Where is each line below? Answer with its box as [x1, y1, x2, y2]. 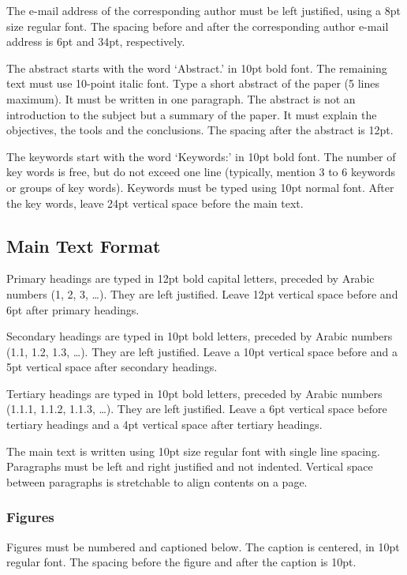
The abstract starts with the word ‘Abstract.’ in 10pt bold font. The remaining [6, 59, 387, 76]
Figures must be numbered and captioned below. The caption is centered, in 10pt [6, 538, 400, 554]
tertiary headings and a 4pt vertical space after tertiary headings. [6, 416, 323, 433]
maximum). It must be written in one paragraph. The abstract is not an [6, 90, 356, 107]
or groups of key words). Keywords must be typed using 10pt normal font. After [6, 179, 394, 195]
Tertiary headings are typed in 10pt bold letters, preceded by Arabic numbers [6, 385, 383, 401]
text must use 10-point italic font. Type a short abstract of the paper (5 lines [6, 75, 379, 92]
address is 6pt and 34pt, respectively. [6, 33, 185, 50]
